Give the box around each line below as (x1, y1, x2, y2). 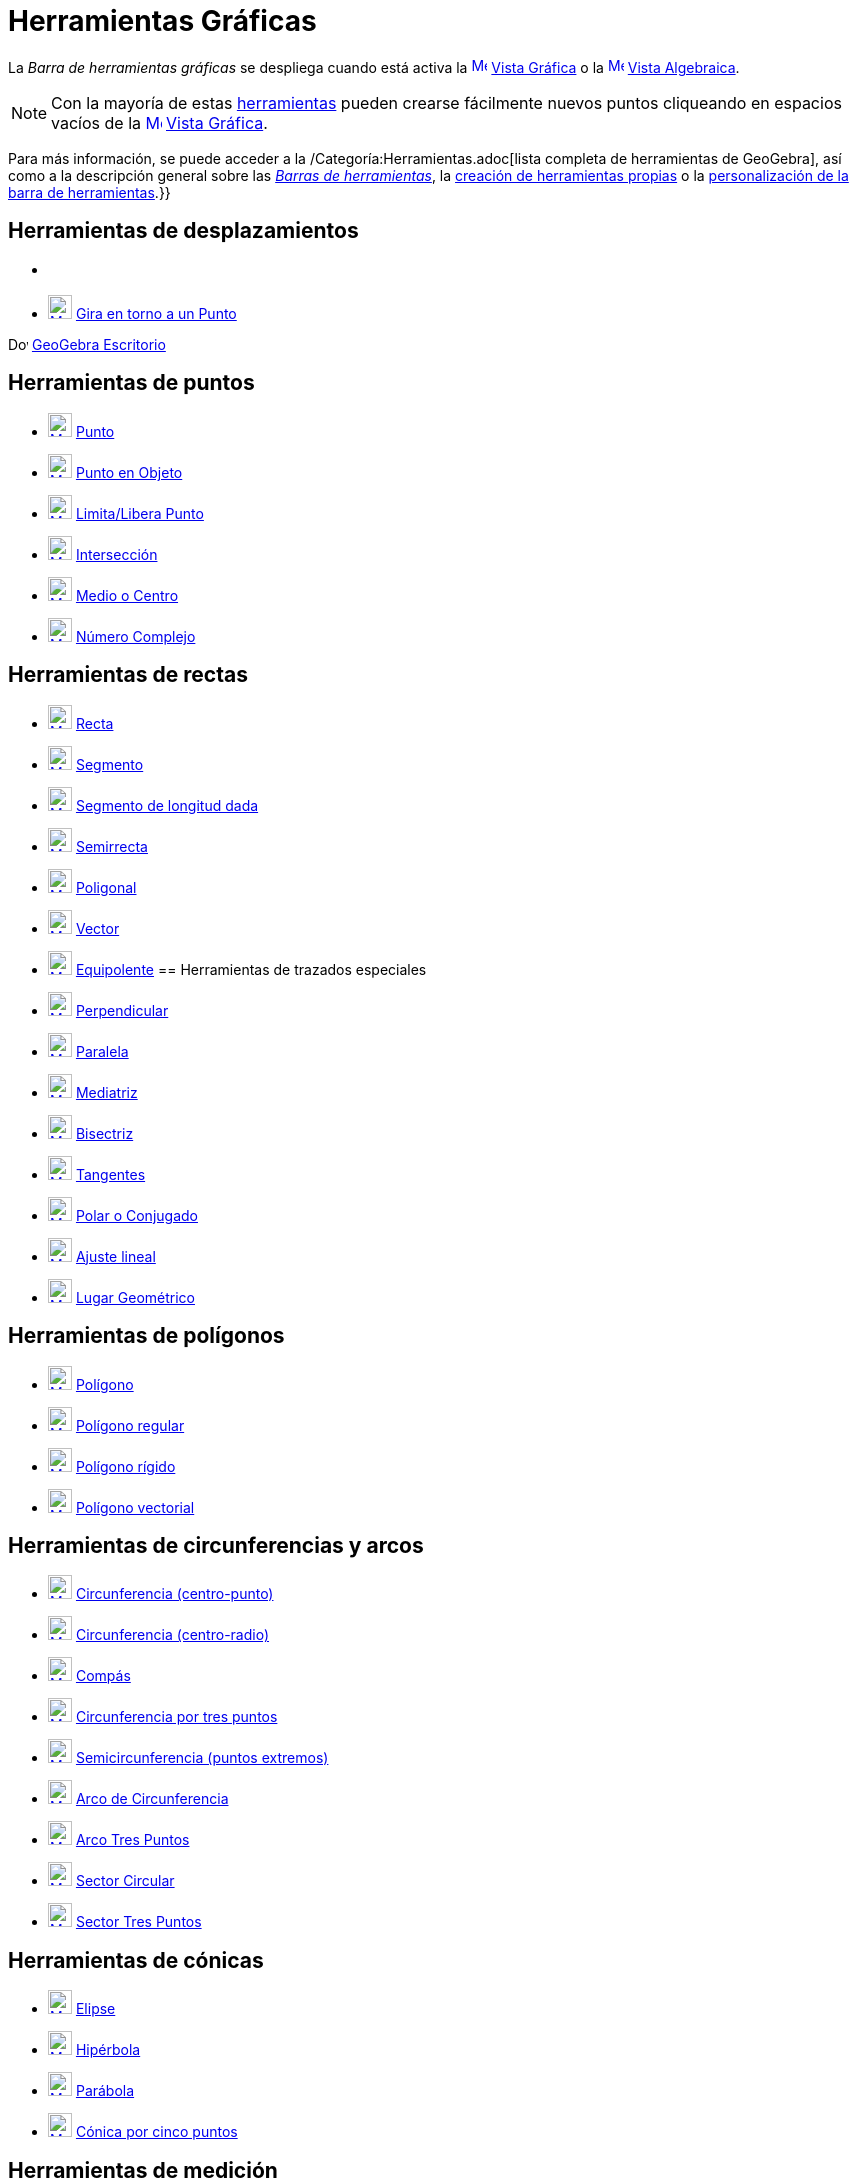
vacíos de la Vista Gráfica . (51, 112, 268, 133)
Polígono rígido (75, 1457, 176, 1475)
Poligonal (75, 878, 137, 896)
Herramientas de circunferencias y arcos (8, 1532, 424, 1558)
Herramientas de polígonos (8, 1323, 285, 1349)
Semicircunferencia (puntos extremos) (75, 1749, 329, 1767)
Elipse (75, 2000, 116, 2018)
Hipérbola (75, 2041, 141, 2059)
